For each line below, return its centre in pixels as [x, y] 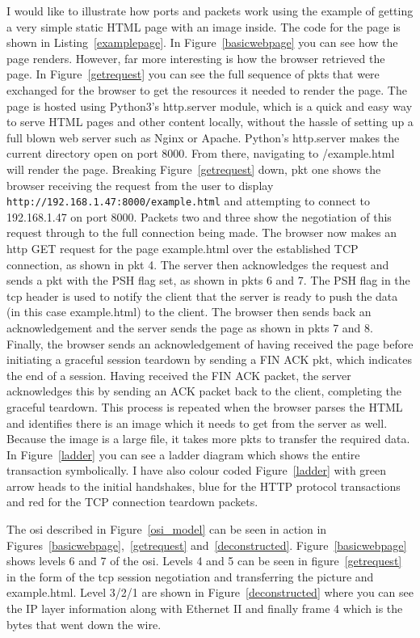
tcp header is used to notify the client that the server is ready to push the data [202, 296]
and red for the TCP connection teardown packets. [132, 502]
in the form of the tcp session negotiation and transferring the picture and [190, 576]
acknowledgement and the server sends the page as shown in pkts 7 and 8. [190, 327]
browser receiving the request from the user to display [140, 185]
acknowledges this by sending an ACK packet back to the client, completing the [204, 391]
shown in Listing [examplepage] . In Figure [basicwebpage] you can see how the [202, 42]
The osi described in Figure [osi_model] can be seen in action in [167, 529]
